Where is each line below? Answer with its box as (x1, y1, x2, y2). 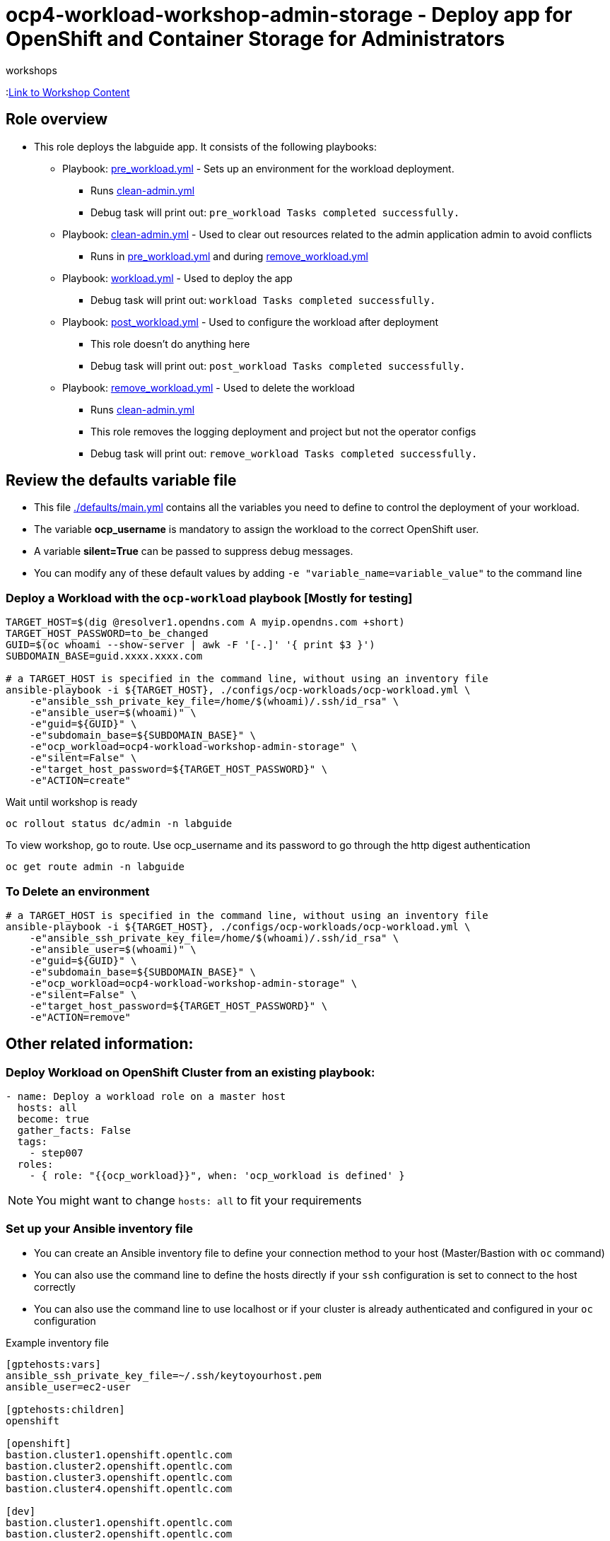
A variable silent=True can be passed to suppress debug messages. (34, 545, 353, 558)
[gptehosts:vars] (6, 1358, 101, 1370)
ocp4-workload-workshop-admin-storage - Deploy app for (6, 3, 573, 27)
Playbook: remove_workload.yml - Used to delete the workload (62, 381, 355, 394)
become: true (17, 1113, 90, 1125)
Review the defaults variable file (6, 471, 237, 490)
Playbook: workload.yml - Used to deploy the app (62, 271, 293, 284)
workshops (6, 64, 57, 76)
